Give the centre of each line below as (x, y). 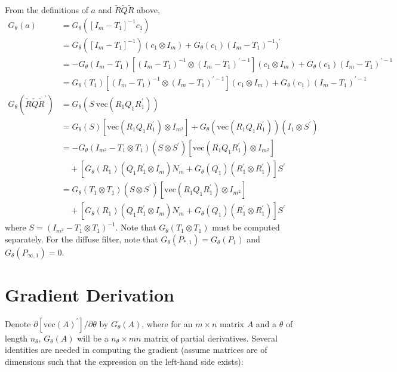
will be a (93, 338)
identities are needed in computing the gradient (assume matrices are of (136, 350)
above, (148, 10)
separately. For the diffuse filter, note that (81, 239)
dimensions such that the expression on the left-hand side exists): (124, 362)
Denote (18, 323)
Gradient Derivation (90, 294)
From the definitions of (47, 10)
